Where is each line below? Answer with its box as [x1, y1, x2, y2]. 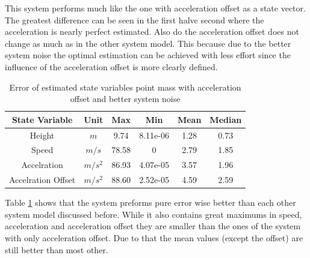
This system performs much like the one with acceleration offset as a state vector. [5, 2, 306, 14]
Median [209, 113, 242, 125]
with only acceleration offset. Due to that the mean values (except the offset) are [5, 232, 303, 244]
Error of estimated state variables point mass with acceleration [9, 80, 241, 93]
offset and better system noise [70, 92, 181, 105]
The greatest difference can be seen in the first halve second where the [5, 13, 264, 26]
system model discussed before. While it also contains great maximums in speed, [5, 208, 302, 220]
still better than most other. [5, 243, 108, 256]
